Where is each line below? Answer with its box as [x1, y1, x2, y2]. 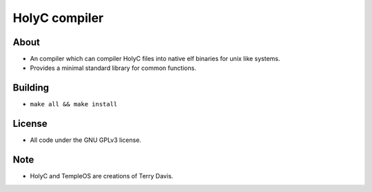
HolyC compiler [12, 10, 104, 25]
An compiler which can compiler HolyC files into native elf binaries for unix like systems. [30, 55, 280, 63]
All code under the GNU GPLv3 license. [30, 136, 141, 144]
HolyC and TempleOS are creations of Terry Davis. [30, 172, 174, 180]
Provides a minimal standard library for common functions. [30, 64, 196, 72]
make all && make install [30, 100, 118, 108]
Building [12, 82, 50, 94]
